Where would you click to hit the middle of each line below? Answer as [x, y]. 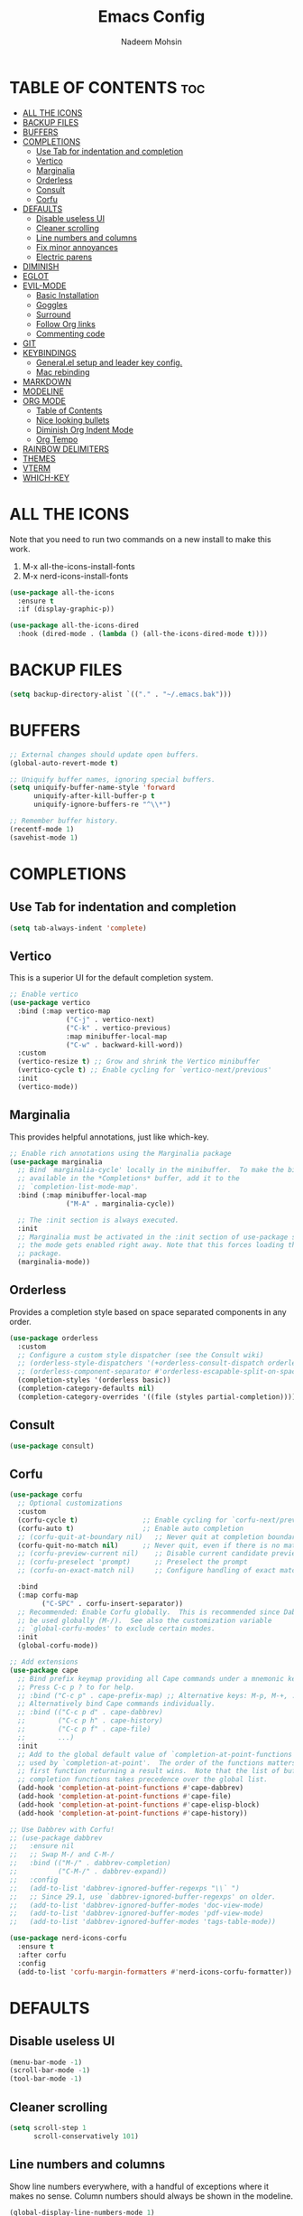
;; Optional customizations [70, 1503]
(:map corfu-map [48, 1595]
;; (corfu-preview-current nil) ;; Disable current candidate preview [159, 1554]
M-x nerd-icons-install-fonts [75, 576]
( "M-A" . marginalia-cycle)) [121, 1204]
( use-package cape [44, 1670]
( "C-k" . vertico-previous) [119, 1028]
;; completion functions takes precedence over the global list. [143, 1779]
